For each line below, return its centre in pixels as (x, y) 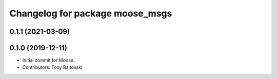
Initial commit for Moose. (48, 60)
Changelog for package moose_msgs (91, 13)
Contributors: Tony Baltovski (52, 67)
